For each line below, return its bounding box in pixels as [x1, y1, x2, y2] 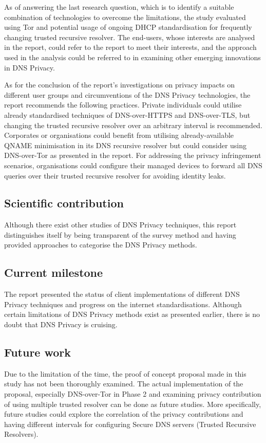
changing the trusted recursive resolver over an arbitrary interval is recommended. [4, 119, 262, 130]
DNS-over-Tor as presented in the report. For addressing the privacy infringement [4, 150, 261, 161]
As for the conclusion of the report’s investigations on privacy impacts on [4, 79, 235, 90]
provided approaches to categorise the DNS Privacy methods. [4, 239, 197, 250]
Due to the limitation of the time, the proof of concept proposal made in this [4, 368, 246, 379]
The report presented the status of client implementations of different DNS [4, 289, 240, 299]
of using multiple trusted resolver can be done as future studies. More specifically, [4, 398, 261, 409]
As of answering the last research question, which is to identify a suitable [4, 2, 234, 12]
